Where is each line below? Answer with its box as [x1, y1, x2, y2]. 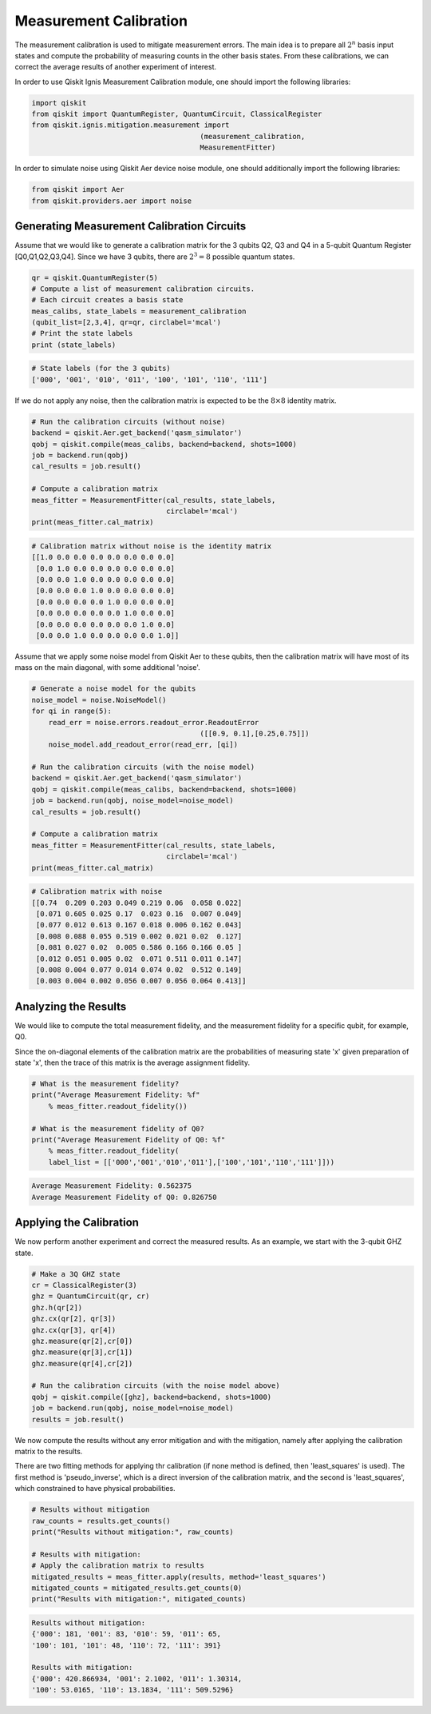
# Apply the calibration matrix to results [31, 1561, 205, 1570]
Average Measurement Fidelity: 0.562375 [31, 1182, 192, 1190]
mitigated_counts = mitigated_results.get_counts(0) [31, 1583, 243, 1592]
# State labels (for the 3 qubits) [31, 364, 171, 373]
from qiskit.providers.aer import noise [31, 196, 192, 205]
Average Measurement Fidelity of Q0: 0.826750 [31, 1192, 217, 1202]
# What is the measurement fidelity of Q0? [31, 1124, 205, 1133]
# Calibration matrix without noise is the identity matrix [31, 541, 272, 551]
